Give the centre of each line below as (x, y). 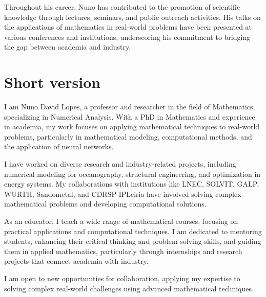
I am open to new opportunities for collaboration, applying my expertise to (122, 278)
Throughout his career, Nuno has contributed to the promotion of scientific (122, 7)
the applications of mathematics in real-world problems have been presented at (128, 27)
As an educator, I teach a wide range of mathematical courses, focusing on (121, 221)
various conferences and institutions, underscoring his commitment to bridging (127, 37)
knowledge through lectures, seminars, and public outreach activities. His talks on (132, 17)
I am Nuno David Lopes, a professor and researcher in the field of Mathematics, (130, 107)
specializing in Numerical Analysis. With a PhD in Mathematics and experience (130, 116)
